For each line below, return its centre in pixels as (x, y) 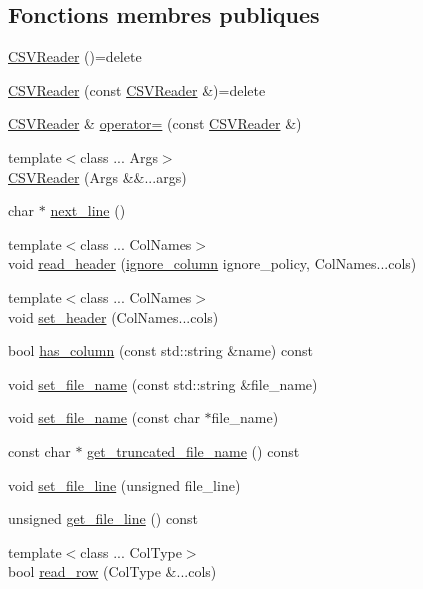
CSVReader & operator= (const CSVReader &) (155, 123)
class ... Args (119, 156)
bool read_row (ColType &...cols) (112, 571)
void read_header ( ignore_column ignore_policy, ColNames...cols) (212, 263)
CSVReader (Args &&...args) (97, 176)
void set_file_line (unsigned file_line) (124, 484)
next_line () (88, 210)
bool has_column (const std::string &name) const (160, 350)
